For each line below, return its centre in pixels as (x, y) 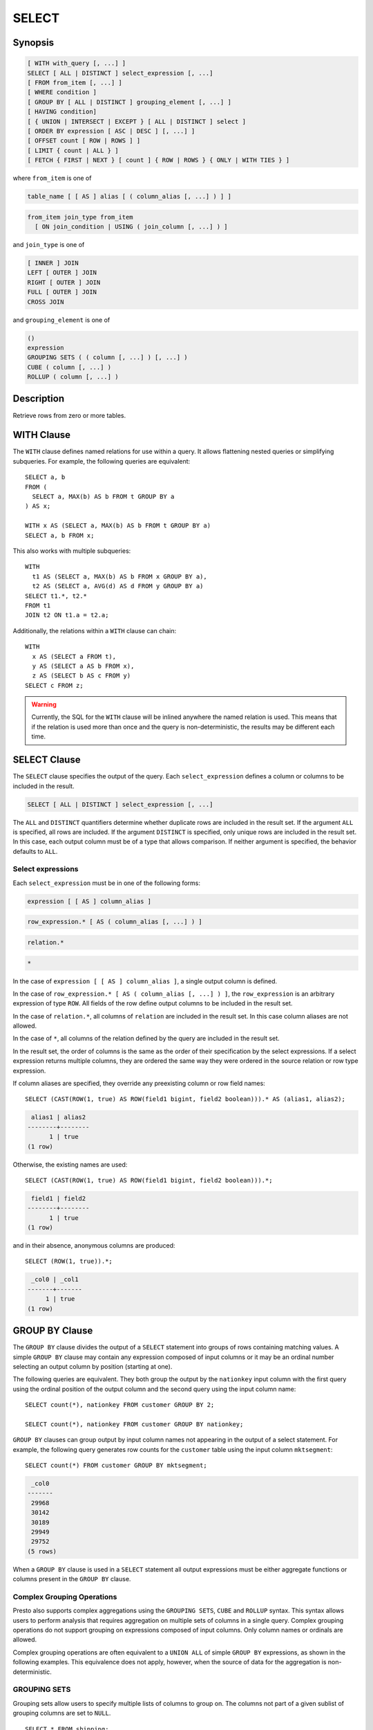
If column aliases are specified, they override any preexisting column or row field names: (139, 1084)
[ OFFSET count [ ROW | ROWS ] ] (84, 141)
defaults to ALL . (35, 851)
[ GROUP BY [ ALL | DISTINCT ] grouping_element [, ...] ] (129, 102)
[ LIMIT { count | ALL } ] (73, 150)
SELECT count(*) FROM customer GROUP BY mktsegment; (116, 1466)
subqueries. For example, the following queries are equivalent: (102, 461)
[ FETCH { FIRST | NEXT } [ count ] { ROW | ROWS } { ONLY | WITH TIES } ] (159, 160)
